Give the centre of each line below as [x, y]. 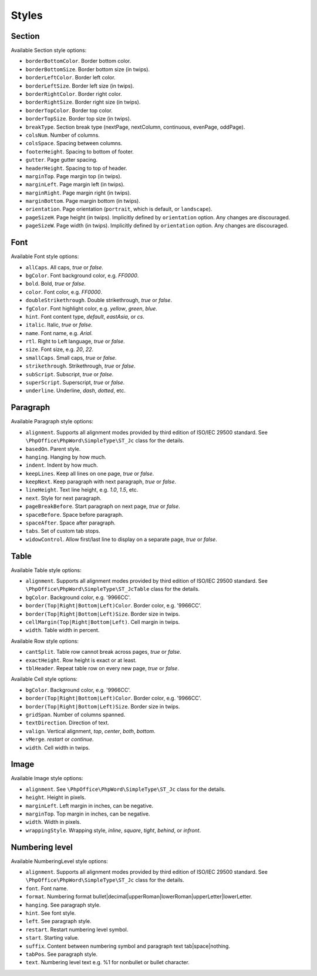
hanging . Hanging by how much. [66, 457]
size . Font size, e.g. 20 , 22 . [60, 349]
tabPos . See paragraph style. [62, 954]
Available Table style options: [46, 570]
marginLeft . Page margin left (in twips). [75, 185]
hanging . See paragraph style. [63, 905]
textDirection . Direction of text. [68, 723]
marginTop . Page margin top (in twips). [74, 176]
